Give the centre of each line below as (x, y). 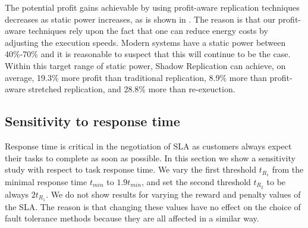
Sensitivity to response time (92, 121)
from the (288, 169)
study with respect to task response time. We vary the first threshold (131, 169)
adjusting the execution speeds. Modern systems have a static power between (145, 42)
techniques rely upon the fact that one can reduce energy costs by (148, 31)
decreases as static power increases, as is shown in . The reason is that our (140, 19)
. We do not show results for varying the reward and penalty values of (173, 194)
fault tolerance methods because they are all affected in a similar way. (132, 218)
